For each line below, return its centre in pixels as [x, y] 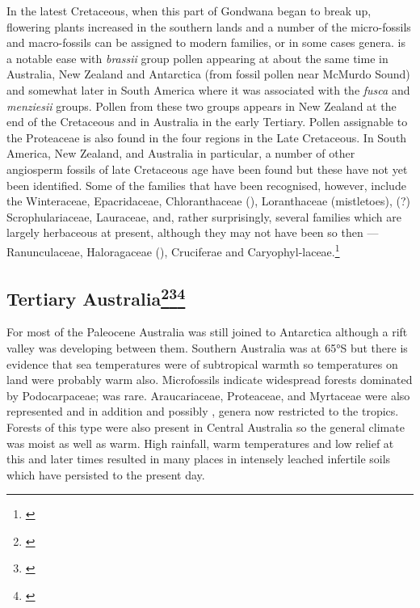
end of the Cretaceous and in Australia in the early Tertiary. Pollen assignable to [207, 122]
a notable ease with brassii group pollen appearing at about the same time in [197, 58]
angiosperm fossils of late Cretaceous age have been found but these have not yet [207, 169]
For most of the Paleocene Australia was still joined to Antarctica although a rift [207, 332]
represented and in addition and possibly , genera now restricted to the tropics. [203, 411]
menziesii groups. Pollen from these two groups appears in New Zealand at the [202, 106]
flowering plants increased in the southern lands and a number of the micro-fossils [209, 26]
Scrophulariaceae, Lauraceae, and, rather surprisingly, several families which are [204, 216]
